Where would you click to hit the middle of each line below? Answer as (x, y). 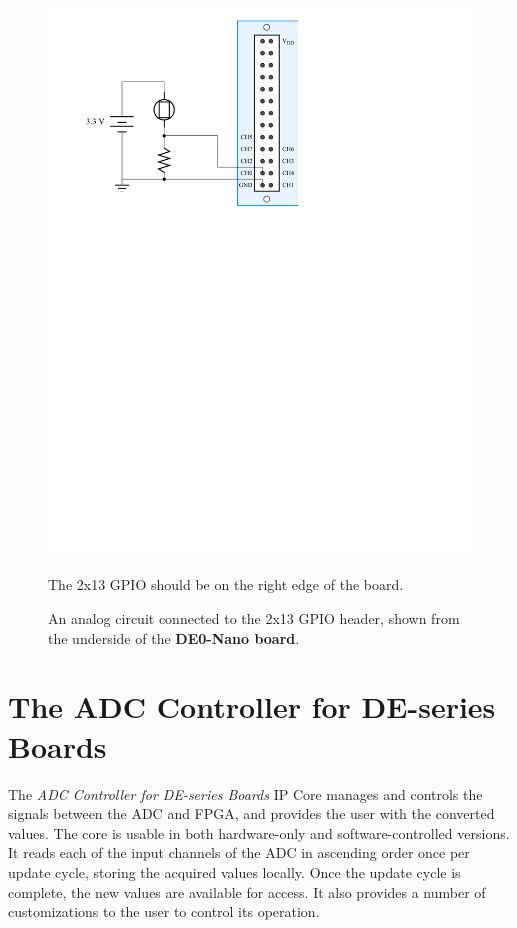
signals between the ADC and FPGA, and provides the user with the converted (251, 813)
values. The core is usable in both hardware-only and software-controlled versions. (259, 832)
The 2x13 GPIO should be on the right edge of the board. (226, 584)
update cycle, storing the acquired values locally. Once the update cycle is (234, 871)
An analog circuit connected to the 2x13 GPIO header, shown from (254, 618)
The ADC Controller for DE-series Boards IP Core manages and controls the (245, 793)
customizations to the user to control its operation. (164, 911)
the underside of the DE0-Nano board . (174, 637)
